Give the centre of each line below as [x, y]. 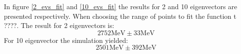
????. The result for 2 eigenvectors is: [59, 25]
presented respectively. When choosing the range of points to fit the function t [120, 16]
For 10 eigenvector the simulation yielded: [66, 40]
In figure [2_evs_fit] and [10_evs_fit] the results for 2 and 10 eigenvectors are [120, 6]
